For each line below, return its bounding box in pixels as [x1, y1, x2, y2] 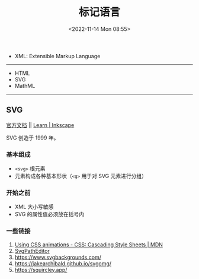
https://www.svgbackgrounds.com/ [14, 253, 102, 261]
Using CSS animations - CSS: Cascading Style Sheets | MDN [14, 241, 163, 248]
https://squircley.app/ [14, 266, 68, 273]
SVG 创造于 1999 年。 [6, 134, 59, 141]
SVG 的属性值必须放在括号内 [14, 211, 85, 218]
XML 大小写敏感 [14, 203, 54, 211]
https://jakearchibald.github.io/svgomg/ [14, 259, 111, 267]
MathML [14, 82, 36, 89]
